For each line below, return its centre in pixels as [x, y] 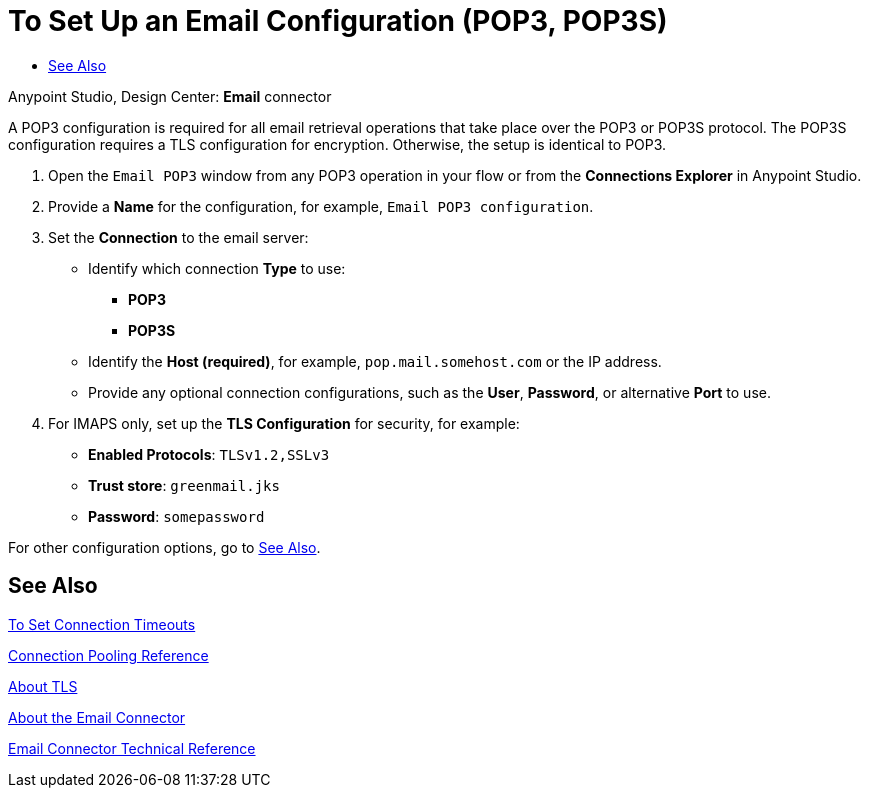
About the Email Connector [97, 717]
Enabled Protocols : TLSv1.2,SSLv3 [209, 454]
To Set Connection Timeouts [102, 624]
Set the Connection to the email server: [178, 237]
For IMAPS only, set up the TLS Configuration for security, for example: [284, 423]
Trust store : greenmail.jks [184, 485]
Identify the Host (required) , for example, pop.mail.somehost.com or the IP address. [375, 361]
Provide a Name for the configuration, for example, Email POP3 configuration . [321, 206]
